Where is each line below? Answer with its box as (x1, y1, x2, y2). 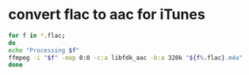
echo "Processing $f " (8, 46, 80, 54)
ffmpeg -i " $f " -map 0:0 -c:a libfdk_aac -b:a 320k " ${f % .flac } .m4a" (8, 54, 243, 62)
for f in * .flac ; (8, 32, 66, 39)
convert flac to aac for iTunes (8, 6, 206, 24)
